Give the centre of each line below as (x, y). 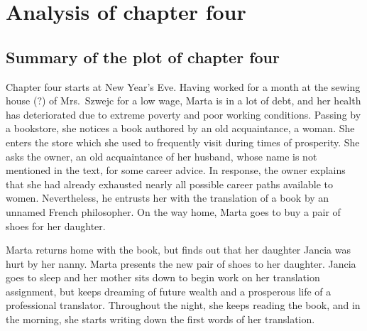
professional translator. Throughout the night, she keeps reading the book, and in (183, 305)
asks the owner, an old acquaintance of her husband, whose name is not (161, 156)
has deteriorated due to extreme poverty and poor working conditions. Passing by (183, 114)
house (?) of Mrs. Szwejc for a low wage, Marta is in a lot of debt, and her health (183, 101)
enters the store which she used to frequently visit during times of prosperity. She (183, 142)
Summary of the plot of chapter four (143, 56)
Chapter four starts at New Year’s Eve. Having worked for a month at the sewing (183, 86)
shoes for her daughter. (56, 226)
